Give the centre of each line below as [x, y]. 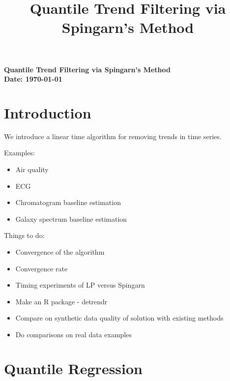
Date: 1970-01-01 [33, 79]
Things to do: [24, 235]
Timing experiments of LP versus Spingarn [80, 285]
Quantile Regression [73, 368]
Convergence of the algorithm [60, 252]
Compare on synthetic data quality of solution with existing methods [119, 318]
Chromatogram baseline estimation [68, 202]
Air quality [32, 169]
